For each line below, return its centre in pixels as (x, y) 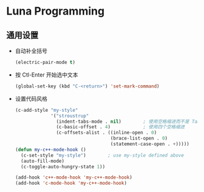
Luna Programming (56, 11)
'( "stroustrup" (70, 116)
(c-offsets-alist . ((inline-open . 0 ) (107, 133)
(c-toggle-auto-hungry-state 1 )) (63, 166)
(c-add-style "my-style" (46, 110)
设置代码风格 (31, 98)
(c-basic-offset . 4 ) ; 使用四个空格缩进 (121, 127)
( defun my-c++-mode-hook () (50, 149)
